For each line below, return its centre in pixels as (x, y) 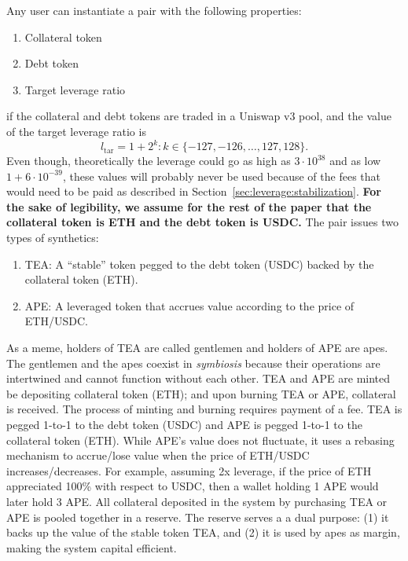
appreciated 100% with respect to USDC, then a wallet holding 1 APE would (193, 486)
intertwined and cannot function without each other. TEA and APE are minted (198, 378)
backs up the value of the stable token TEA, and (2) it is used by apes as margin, (203, 532)
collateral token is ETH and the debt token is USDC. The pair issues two (202, 222)
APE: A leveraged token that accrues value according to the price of (189, 305)
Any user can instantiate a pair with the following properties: (154, 10)
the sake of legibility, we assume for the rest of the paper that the (189, 206)
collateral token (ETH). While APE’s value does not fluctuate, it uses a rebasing (200, 440)
